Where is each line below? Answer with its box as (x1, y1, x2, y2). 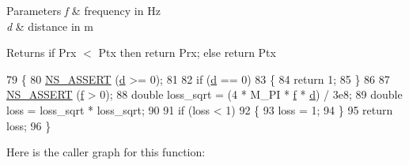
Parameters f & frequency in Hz (6, 2, 161, 18)
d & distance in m (6, 17, 93, 34)
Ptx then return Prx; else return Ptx (98, 44, 276, 61)
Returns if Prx (6, 44, 77, 61)
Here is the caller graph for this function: (6, 144, 206, 160)
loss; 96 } (6, 117, 51, 133)
